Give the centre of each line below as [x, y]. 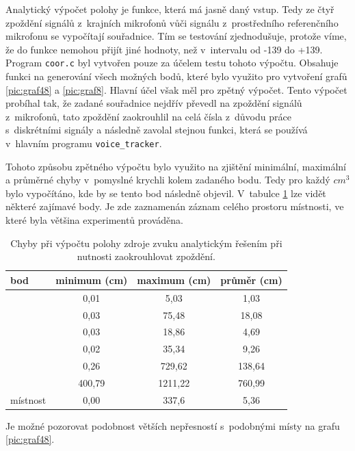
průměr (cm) [251, 280]
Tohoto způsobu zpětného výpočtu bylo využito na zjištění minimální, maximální [176, 166]
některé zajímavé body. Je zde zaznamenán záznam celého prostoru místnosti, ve [175, 206]
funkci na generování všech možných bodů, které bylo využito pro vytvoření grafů [176, 76]
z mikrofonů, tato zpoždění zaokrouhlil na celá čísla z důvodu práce [148, 116]
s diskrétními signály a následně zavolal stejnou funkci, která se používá [157, 130]
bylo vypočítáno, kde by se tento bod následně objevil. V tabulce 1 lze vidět [166, 193]
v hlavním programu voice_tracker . [84, 143]
